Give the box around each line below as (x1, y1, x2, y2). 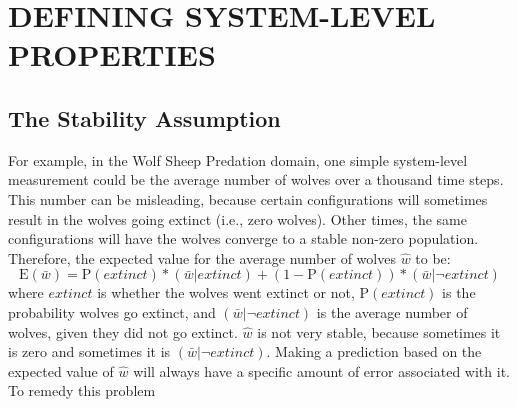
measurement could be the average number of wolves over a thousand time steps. (8, 169, 504, 190)
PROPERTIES (8, 34, 216, 75)
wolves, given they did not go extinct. (8, 321, 238, 342)
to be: (415, 247, 451, 268)
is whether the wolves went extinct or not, (97, 282, 355, 303)
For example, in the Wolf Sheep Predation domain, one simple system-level (8, 149, 468, 170)
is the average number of (316, 301, 468, 322)
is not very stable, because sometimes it (257, 321, 501, 342)
